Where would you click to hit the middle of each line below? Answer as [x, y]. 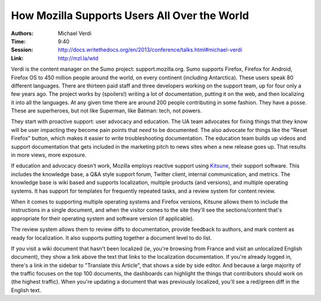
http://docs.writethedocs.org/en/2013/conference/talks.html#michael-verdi [150, 50]
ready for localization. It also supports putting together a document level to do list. [111, 237]
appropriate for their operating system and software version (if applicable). [103, 218]
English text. [26, 290]
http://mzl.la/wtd [78, 58]
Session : [22, 50]
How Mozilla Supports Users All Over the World [130, 15]
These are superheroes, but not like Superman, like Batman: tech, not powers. [106, 111]
